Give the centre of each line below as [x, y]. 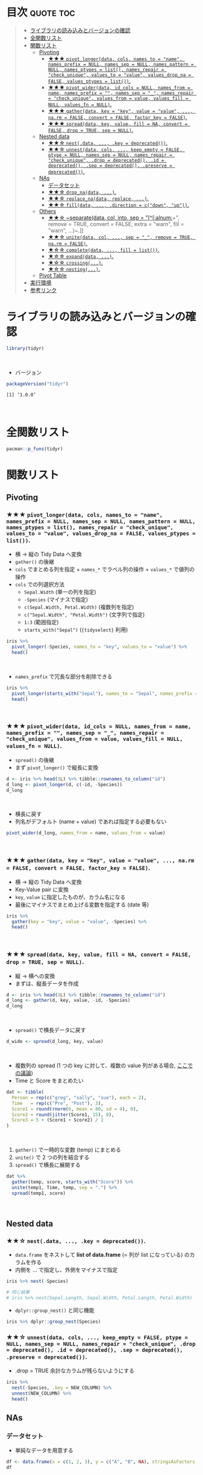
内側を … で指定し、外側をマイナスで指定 [66, 1270]
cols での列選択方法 [40, 584]
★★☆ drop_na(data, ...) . [82, 192]
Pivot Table [53, 275]
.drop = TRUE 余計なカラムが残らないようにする [74, 1371]
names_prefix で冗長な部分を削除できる [64, 676]
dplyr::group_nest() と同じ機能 [55, 1310]
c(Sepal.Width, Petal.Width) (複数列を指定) [79, 607]
